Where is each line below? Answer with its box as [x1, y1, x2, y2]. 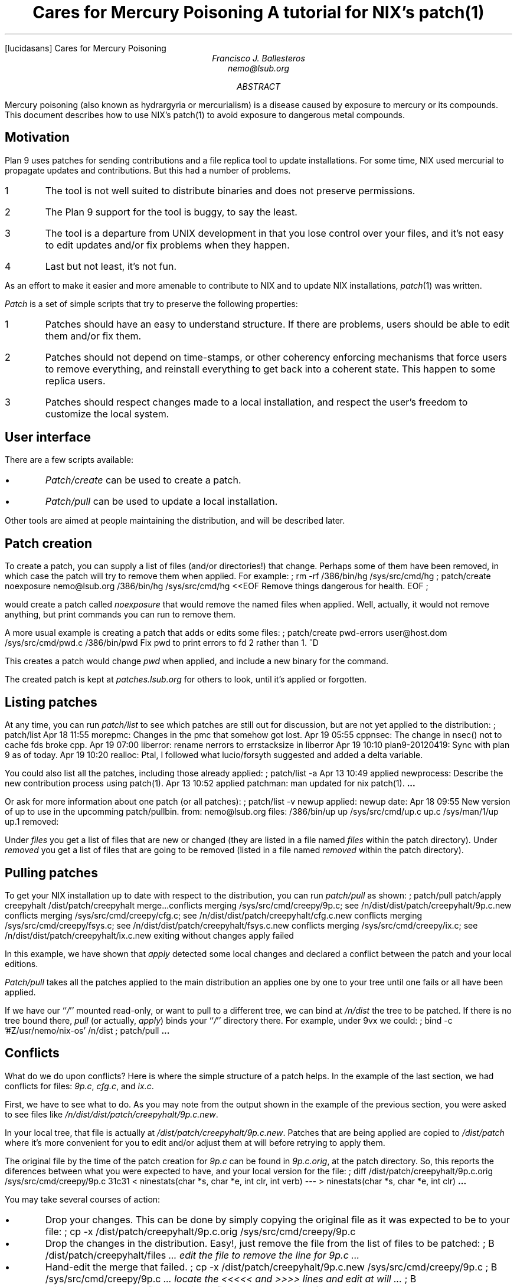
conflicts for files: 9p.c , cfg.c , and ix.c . [5, 1080, 154, 1091]
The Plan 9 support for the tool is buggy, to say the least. [45, 205, 297, 218]
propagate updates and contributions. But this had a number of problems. [5, 165, 291, 175]
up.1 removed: [5, 816, 59, 827]
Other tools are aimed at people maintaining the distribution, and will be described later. [5, 515, 345, 526]
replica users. [45, 374, 106, 387]
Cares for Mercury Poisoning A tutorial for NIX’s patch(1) [32, 2, 485, 22]
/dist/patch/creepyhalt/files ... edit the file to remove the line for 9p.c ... [45, 1249, 360, 1261]
